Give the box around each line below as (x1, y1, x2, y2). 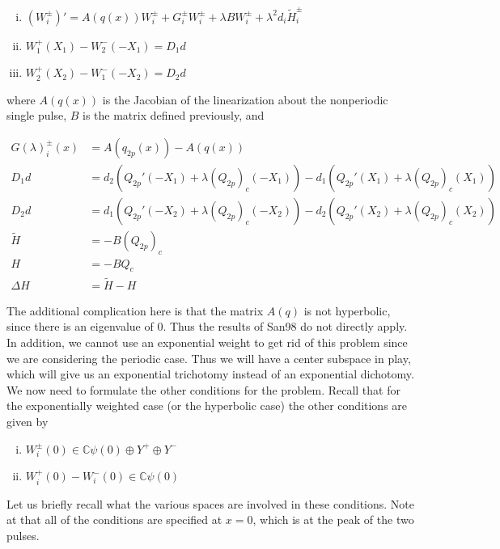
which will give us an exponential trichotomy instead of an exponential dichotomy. (6, 365, 414, 382)
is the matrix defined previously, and (83, 107, 265, 124)
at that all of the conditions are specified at (6, 511, 222, 528)
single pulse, (6, 107, 67, 124)
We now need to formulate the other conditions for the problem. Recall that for (6, 381, 400, 398)
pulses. (6, 526, 40, 543)
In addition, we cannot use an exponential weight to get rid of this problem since (6, 333, 408, 350)
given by (6, 412, 49, 429)
